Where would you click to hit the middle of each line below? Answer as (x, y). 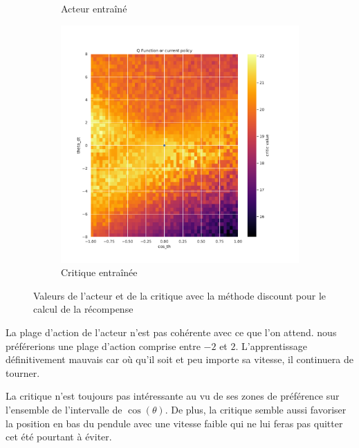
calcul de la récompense (83, 309)
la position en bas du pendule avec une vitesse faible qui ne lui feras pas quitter (174, 423)
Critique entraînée (99, 272)
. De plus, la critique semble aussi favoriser (256, 409)
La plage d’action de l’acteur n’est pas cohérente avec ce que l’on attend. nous (171, 332)
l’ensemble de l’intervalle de (64, 409)
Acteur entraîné (94, 8)
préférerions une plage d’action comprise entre (103, 345)
